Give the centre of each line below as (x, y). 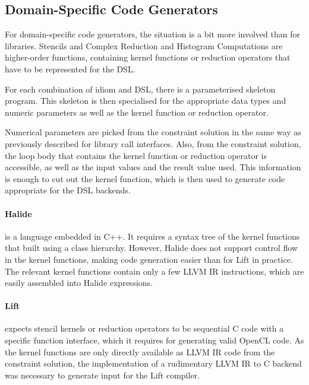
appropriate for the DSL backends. (68, 190)
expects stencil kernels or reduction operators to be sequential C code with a (144, 328)
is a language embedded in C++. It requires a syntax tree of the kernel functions (152, 236)
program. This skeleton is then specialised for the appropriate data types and (146, 101)
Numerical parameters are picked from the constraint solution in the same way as (153, 132)
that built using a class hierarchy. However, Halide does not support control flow (151, 248)
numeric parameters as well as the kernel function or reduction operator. (137, 112)
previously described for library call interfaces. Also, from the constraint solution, (153, 143)
